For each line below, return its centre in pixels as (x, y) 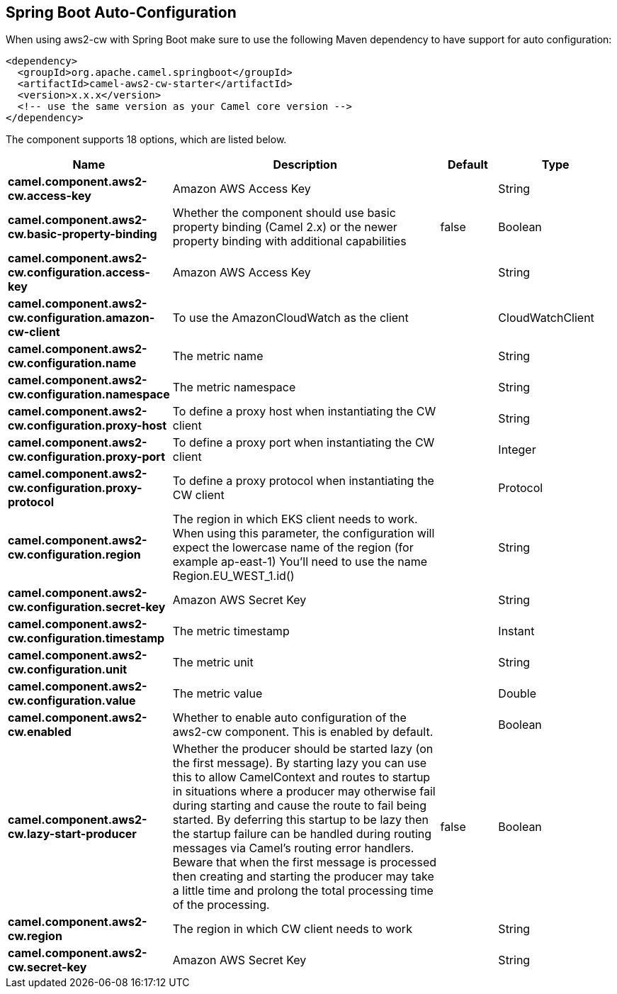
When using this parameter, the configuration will (304, 534)
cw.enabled (40, 732)
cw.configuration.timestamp (86, 638)
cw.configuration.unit (68, 670)
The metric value (217, 694)
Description (305, 165)
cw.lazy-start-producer (72, 834)
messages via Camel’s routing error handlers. (293, 848)
